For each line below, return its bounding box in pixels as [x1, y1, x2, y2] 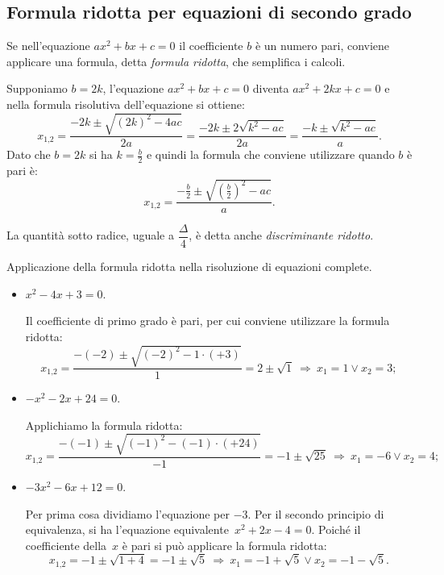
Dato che [6, 146, 51, 163]
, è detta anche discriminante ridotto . [189, 227, 374, 244]
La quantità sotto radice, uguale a [6, 227, 174, 244]
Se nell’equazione [6, 37, 90, 54]
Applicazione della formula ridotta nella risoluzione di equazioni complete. [6, 258, 372, 275]
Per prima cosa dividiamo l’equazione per [25, 505, 230, 522]
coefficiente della [25, 536, 107, 553]
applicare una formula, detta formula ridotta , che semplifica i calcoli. [6, 52, 346, 69]
